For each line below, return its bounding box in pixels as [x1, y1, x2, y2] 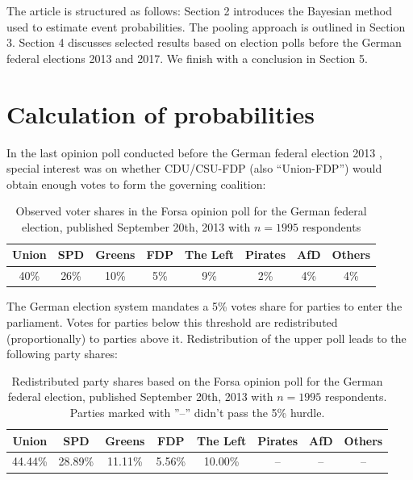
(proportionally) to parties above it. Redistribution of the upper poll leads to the [6, 329, 407, 346]
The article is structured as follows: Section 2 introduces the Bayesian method [6, 2, 392, 19]
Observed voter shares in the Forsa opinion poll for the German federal [15, 202, 367, 219]
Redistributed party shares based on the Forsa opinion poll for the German [11, 372, 383, 389]
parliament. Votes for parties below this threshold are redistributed [6, 314, 338, 330]
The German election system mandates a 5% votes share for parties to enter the [6, 298, 403, 315]
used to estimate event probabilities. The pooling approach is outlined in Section [6, 18, 406, 35]
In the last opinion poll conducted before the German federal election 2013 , [6, 144, 382, 161]
